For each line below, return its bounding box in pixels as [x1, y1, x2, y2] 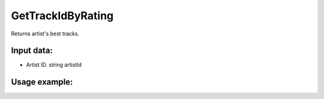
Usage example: [11, 77, 73, 87]
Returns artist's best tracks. [11, 30, 80, 37]
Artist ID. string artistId [26, 61, 82, 68]
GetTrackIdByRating [11, 9, 114, 22]
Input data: [11, 46, 53, 56]
